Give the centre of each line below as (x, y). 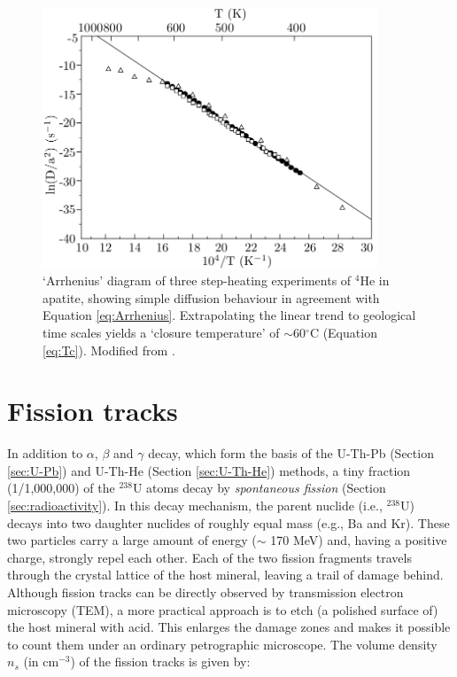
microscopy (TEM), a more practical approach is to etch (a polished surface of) (223, 609)
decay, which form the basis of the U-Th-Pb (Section (291, 453)
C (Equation (343, 332)
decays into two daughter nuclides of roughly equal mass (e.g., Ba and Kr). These (228, 522)
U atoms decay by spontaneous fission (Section (259, 488)
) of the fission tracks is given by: (160, 661)
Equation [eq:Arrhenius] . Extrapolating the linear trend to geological (229, 315)
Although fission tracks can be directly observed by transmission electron (205, 591)
